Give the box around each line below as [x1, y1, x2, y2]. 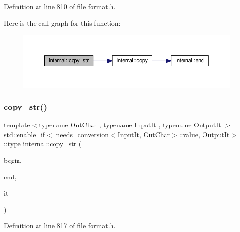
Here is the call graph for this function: [4, 18, 121, 28]
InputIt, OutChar [117, 129, 170, 139]
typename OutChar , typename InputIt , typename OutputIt [39, 120, 221, 130]
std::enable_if [4, 129, 45, 139]
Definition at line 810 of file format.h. [4, 1, 116, 11]
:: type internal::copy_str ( [4, 139, 82, 149]
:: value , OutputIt [179, 129, 230, 139]
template [4, 120, 30, 130]
